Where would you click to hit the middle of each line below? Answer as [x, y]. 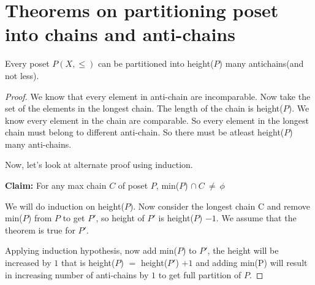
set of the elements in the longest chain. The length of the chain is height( [144, 108]
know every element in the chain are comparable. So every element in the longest [157, 120]
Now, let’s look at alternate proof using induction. [99, 165]
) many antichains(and [261, 63]
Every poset [27, 63]
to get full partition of [200, 274]
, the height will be [243, 250]
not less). [22, 75]
